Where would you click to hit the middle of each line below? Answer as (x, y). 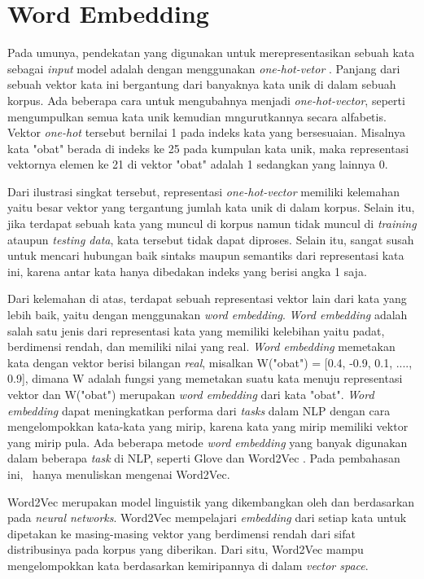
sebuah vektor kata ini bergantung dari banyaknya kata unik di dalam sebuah (202, 84)
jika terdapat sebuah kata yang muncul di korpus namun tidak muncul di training (212, 224)
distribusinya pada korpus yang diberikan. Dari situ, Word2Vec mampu (186, 549)
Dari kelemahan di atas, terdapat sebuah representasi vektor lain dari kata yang (207, 298)
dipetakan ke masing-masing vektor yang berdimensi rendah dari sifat (181, 533)
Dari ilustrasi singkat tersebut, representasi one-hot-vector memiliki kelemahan (203, 191)
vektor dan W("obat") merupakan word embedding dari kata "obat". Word (191, 394)
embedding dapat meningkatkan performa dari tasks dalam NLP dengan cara (199, 410)
